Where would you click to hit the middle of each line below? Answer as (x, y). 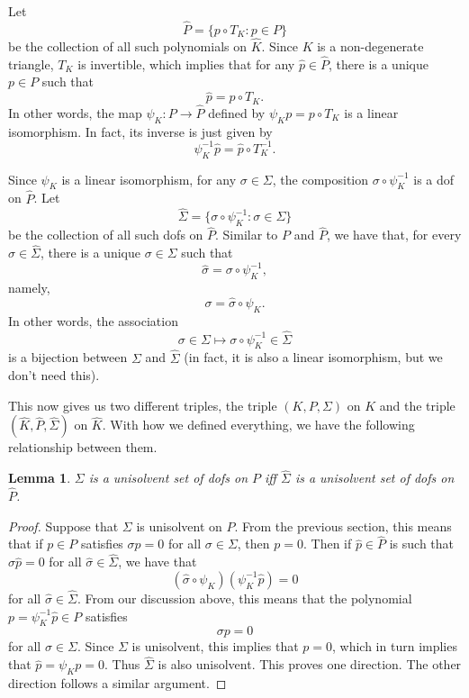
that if (26, 544)
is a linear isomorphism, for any (149, 179)
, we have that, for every (394, 235)
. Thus (122, 664)
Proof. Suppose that (63, 526)
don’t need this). (54, 375)
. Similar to (247, 235)
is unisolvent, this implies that (215, 646)
